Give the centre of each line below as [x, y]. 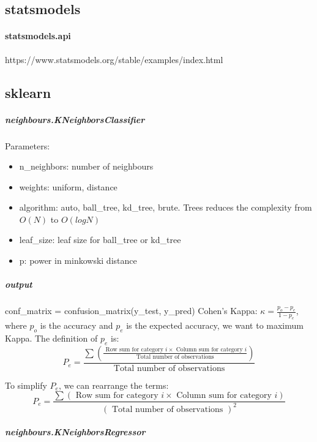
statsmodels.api [38, 36]
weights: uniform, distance [68, 186]
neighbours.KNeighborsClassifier [75, 119]
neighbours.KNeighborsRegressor [75, 432]
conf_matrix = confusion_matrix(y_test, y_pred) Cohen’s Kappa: [131, 311]
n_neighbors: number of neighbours [86, 166]
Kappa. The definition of [51, 338]
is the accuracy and [76, 325]
